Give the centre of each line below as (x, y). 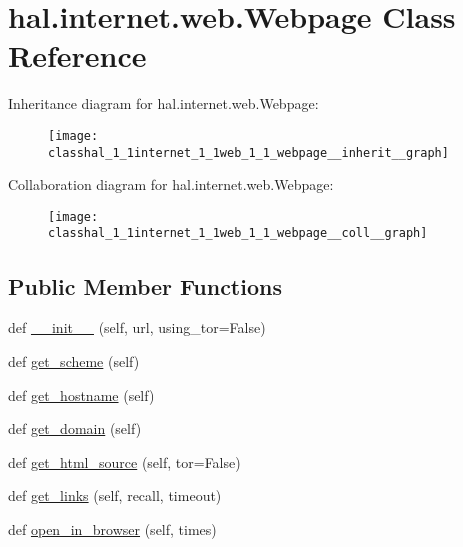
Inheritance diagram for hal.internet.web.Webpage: (163, 103)
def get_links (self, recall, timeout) (115, 495)
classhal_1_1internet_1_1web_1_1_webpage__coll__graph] (238, 233)
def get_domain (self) (75, 428)
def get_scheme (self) (74, 360)
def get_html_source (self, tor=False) (124, 461)
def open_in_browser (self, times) (112, 528)
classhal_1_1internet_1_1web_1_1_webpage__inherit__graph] (248, 152)
